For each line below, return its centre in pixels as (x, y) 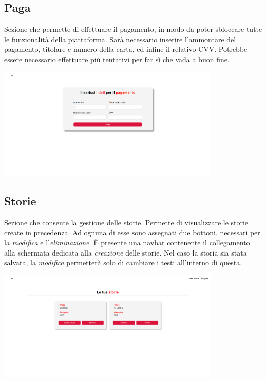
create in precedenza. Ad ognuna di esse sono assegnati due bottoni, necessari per (132, 232)
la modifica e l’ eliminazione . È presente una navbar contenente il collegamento (127, 242)
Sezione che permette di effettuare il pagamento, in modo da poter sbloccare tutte (133, 29)
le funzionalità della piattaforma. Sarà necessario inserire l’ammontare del (120, 39)
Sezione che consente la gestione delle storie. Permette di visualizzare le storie (126, 222)
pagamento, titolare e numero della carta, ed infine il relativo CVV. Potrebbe (126, 49)
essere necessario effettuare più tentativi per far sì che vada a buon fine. (117, 59)
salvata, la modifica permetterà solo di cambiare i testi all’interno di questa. (123, 262)
